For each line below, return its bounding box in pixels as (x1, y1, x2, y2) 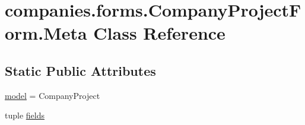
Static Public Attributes (5, 61, 156, 79)
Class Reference (93, 21, 225, 45)
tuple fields (5, 109, 45, 121)
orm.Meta (5, 21, 87, 45)
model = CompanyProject (5, 89, 100, 101)
